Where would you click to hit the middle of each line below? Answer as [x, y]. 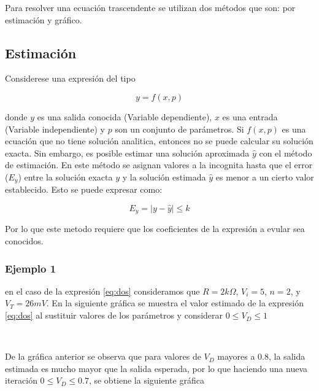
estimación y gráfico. [44, 19]
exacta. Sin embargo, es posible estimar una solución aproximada [127, 153]
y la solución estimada [164, 176]
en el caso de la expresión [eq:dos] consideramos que [102, 291]
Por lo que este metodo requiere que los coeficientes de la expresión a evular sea [155, 229]
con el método [286, 153]
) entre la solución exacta [65, 176]
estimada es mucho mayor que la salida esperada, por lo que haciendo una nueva [156, 368]
